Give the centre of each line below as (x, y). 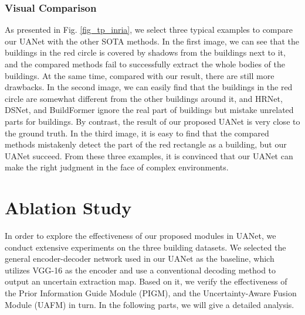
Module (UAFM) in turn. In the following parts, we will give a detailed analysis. (150, 304)
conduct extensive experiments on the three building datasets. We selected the (145, 247)
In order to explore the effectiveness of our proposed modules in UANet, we (140, 236)
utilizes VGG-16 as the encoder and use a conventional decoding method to (140, 270)
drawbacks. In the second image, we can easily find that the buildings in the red (149, 87)
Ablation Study (68, 208)
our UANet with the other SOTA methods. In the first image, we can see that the (152, 41)
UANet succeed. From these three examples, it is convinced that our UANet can (149, 155)
